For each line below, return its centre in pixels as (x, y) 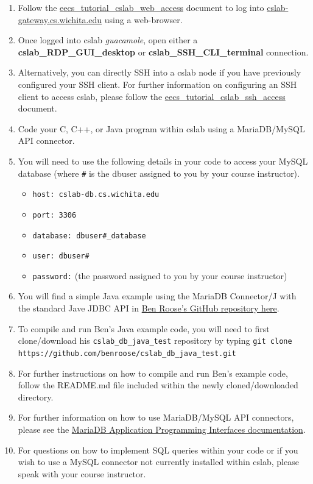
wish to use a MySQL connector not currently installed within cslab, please (158, 462)
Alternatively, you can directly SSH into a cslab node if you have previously (160, 72)
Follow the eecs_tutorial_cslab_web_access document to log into (141, 7)
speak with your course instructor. (82, 473)
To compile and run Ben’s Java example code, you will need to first (144, 328)
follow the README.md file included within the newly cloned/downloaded (158, 385)
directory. (36, 397)
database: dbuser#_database (89, 236)
